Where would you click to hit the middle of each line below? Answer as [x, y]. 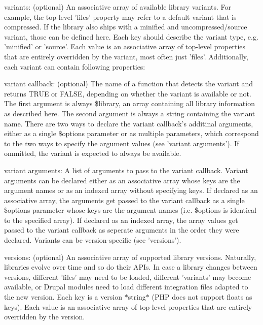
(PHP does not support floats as [202, 297]
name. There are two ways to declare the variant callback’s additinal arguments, [129, 123]
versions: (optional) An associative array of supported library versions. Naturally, [130, 257]
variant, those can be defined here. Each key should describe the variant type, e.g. [131, 36]
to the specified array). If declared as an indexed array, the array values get [121, 220]
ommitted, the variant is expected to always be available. [93, 153]
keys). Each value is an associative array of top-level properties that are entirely [128, 306]
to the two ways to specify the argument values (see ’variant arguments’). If [122, 143]
